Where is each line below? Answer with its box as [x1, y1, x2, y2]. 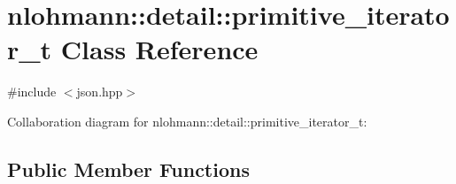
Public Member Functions [7, 155, 250, 182]
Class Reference [60, 31, 259, 67]
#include [7, 82, 57, 101]
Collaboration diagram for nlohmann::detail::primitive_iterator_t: [7, 111, 367, 130]
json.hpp [76, 82, 123, 101]
